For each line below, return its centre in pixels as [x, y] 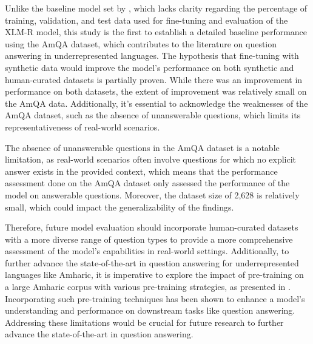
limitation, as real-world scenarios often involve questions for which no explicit [151, 159]
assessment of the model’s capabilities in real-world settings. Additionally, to [147, 251]
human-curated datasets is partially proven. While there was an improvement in [154, 79]
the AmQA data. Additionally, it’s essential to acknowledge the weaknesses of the [156, 103]
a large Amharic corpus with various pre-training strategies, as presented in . [148, 287]
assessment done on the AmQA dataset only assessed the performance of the [147, 183]
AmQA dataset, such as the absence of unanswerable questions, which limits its [153, 115]
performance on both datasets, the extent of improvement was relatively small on [156, 91]
